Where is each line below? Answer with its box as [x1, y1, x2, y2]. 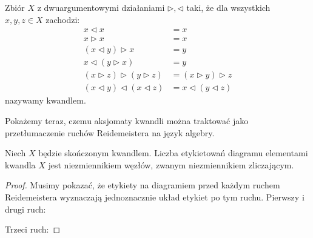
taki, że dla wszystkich [186, 1, 271, 13]
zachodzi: [45, 13, 80, 25]
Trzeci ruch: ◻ [5, 223, 61, 236]
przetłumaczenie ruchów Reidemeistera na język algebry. [5, 126, 215, 139]
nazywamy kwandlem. [5, 94, 86, 107]
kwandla [5, 158, 36, 171]
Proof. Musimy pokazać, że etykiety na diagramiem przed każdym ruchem [5, 179, 280, 191]
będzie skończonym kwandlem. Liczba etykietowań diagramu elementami [38, 147, 308, 159]
